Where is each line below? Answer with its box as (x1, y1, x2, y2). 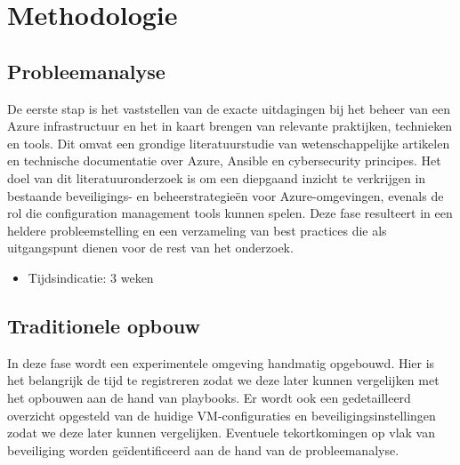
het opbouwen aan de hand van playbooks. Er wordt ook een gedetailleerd (7, 388, 411, 406)
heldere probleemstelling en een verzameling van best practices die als (7, 220, 387, 239)
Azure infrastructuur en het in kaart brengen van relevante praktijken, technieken (7, 116, 453, 135)
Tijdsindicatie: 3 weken (28, 268, 154, 286)
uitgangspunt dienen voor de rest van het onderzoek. (7, 238, 294, 257)
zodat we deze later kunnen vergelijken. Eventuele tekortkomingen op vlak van (7, 423, 435, 442)
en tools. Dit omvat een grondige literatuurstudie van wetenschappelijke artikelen (7, 133, 450, 152)
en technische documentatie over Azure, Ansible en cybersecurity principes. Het (7, 151, 441, 170)
